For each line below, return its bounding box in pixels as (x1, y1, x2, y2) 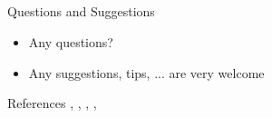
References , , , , (7, 93, 97, 113)
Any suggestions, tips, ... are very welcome (28, 63, 265, 82)
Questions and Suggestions (7, 2, 155, 21)
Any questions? (28, 32, 113, 51)
